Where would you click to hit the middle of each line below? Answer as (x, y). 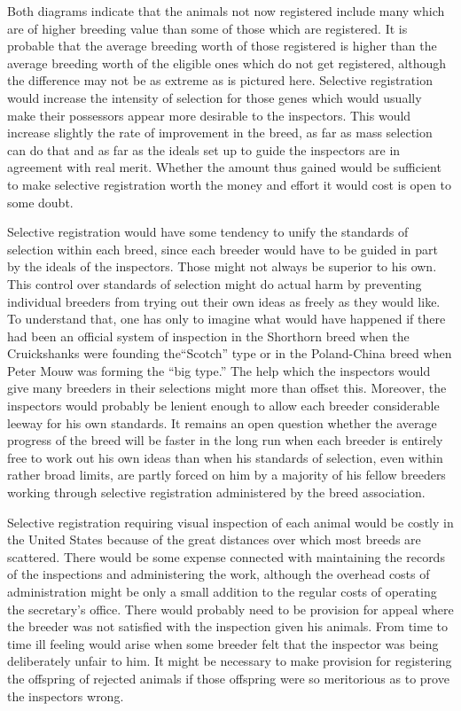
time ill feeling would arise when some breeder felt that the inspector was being (223, 643)
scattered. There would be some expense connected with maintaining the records (226, 556)
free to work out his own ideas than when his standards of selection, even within (225, 457)
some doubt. (40, 202)
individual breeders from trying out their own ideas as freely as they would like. (224, 301)
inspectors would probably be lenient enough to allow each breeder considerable (223, 406)
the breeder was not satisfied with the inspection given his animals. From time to (227, 626)
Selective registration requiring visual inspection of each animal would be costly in (230, 522)
